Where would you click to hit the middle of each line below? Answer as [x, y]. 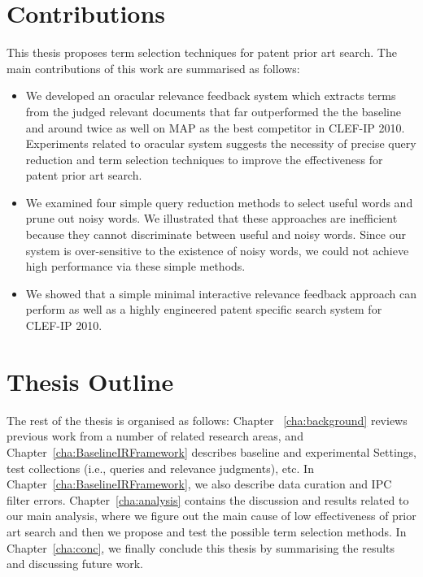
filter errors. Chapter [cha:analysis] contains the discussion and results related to [208, 499]
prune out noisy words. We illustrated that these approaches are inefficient [211, 218]
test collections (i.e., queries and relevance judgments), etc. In [160, 468]
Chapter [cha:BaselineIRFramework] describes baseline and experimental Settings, [212, 451]
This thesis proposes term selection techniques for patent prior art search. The [202, 52]
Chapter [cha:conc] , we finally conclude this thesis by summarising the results [201, 547]
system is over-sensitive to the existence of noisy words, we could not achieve [217, 250]
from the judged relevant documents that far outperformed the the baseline [213, 111]
